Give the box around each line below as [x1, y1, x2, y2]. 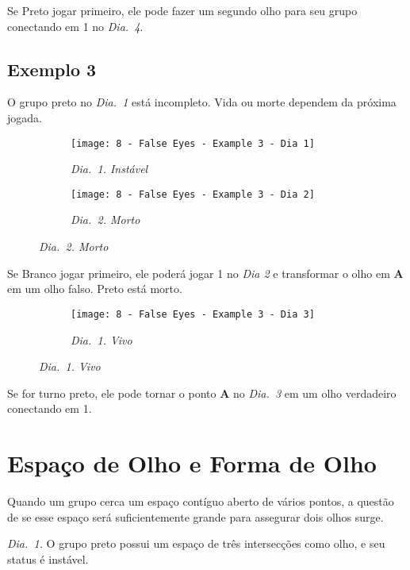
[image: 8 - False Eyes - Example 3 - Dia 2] [71, 188, 315, 200]
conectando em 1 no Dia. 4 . [7, 17, 144, 34]
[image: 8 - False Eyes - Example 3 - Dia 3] [71, 308, 315, 320]
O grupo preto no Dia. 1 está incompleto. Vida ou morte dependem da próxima [7, 94, 397, 110]
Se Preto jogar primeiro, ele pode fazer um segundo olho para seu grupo [7, 2, 358, 18]
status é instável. [7, 550, 89, 567]
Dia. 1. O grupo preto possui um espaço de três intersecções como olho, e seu [7, 535, 385, 552]
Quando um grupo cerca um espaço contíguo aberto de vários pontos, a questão [7, 493, 394, 510]
